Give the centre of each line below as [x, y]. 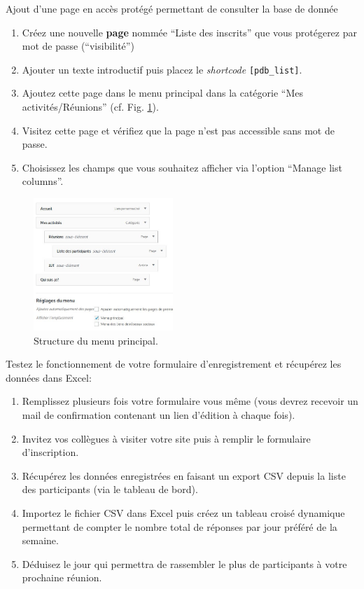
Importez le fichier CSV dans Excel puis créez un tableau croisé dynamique [183, 512]
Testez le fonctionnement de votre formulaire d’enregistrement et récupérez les [174, 364]
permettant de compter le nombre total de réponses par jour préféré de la [180, 526]
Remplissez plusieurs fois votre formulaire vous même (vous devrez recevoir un [190, 401]
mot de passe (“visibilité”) [78, 46]
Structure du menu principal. [96, 340]
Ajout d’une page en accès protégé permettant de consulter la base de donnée [172, 8]
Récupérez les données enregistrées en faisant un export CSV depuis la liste [184, 475]
